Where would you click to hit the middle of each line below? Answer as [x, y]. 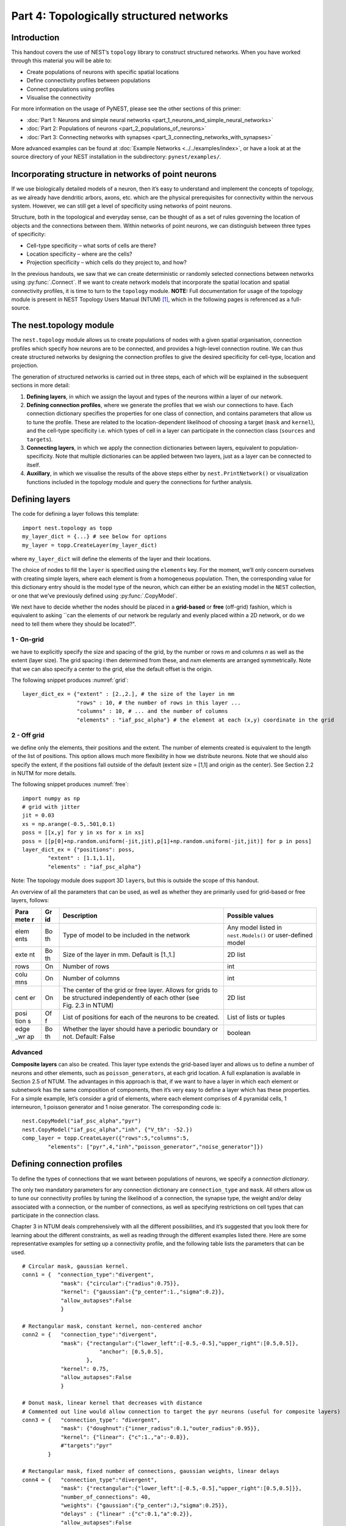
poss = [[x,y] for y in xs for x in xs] [83, 833]
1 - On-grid [27, 640]
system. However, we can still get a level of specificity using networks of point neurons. [121, 206]
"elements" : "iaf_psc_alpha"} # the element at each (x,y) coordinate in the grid [205, 720]
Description [80, 916]
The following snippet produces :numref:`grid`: [70, 680]
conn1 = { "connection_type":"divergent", [88, 1275]
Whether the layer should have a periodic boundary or [140, 1029]
